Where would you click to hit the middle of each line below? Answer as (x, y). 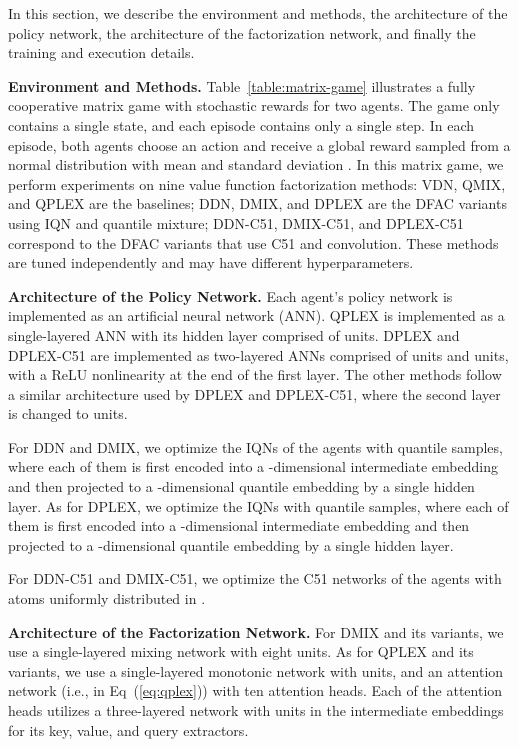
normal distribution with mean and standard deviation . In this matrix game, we (256, 164)
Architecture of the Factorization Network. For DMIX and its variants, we (256, 631)
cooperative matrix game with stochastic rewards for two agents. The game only (254, 105)
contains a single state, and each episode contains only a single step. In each (241, 124)
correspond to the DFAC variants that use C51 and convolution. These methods (253, 242)
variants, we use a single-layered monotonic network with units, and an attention (256, 670)
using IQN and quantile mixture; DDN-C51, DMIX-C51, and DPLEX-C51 (236, 222)
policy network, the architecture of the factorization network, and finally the (242, 32)
